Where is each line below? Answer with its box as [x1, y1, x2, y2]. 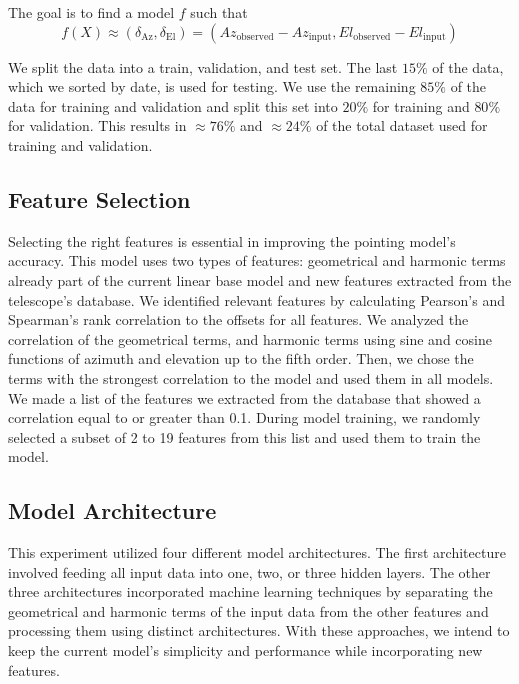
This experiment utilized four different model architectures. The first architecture [8, 542, 506, 563]
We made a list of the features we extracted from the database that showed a [8, 387, 481, 408]
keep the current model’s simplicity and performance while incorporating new [8, 640, 483, 661]
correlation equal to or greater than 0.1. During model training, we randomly [8, 407, 481, 428]
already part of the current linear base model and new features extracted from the [8, 269, 512, 290]
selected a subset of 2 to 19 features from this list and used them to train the [8, 426, 481, 447]
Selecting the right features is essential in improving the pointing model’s [8, 230, 456, 251]
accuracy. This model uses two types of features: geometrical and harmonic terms [8, 250, 506, 271]
